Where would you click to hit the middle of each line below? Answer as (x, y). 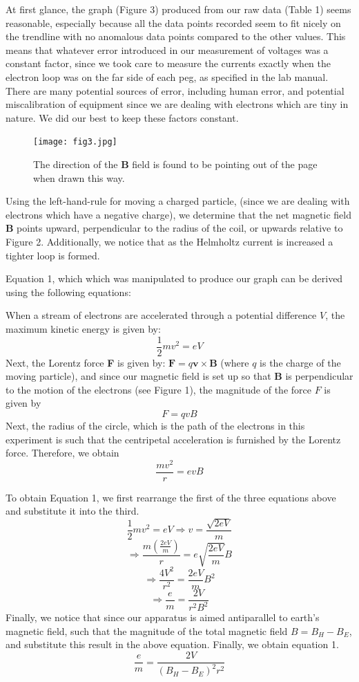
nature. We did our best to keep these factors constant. (122, 117)
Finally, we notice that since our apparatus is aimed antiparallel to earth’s (163, 617)
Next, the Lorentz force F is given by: (86, 362)
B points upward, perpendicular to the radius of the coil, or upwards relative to (174, 228)
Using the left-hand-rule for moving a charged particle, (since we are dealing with (178, 201)
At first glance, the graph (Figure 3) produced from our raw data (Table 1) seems (178, 9)
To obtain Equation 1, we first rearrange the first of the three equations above (171, 497)
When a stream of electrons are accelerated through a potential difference (161, 315)
